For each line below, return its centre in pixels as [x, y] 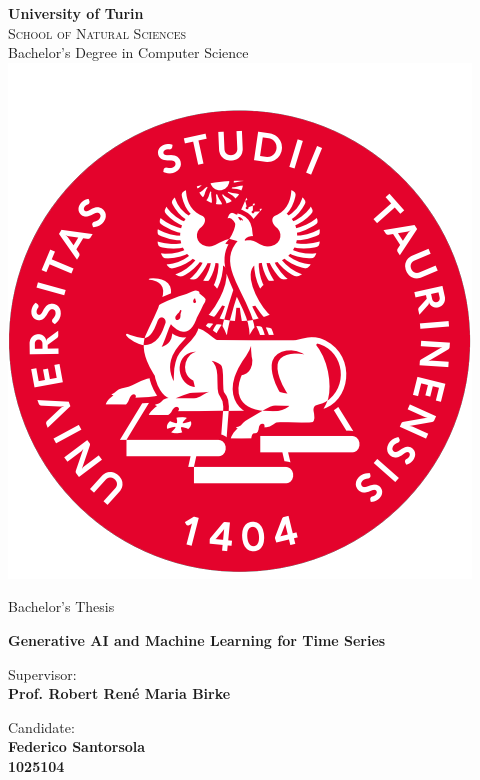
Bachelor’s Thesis [61, 606]
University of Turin [76, 13]
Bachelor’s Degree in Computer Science [128, 52]
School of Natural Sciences [97, 32]
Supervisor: [42, 673]
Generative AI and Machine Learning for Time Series [197, 639]
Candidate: [41, 726]
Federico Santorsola [77, 746]
